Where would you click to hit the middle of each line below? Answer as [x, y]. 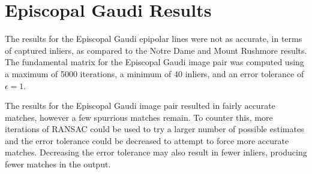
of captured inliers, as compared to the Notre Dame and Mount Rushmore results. [156, 50]
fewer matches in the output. [58, 164]
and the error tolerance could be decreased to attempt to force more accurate [147, 140]
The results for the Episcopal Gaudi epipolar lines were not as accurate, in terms [154, 39]
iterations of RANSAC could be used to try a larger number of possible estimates [154, 129]
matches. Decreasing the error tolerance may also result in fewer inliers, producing [156, 152]
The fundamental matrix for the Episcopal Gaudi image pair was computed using [154, 62]
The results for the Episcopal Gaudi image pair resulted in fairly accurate [140, 106]
